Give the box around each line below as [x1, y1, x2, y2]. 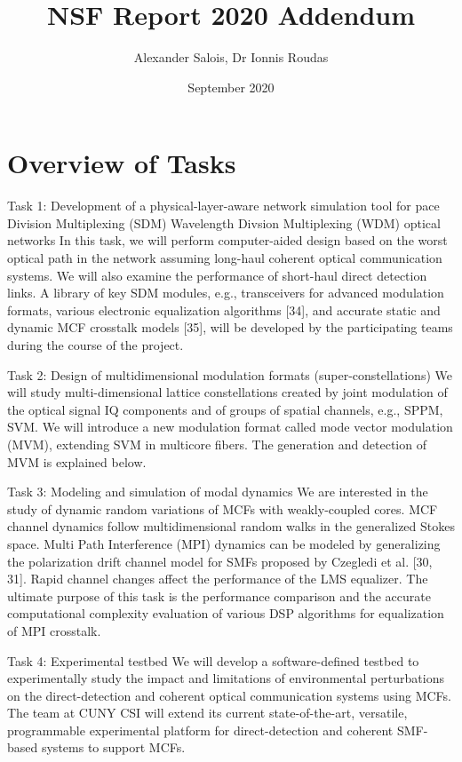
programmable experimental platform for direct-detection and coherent [7, 720, 394, 739]
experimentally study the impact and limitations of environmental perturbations [7, 669, 444, 687]
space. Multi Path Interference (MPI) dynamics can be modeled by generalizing [7, 534, 441, 552]
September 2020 [187, 77, 275, 96]
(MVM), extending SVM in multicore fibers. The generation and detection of [7, 434, 426, 453]
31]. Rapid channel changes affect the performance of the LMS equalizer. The [7, 569, 428, 588]
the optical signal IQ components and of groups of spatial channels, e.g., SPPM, [7, 400, 443, 418]
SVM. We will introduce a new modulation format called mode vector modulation [7, 417, 453, 436]
